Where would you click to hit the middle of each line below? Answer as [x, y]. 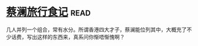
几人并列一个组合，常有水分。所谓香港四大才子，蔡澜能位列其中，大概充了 [96, 29]
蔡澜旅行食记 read [49, 12]
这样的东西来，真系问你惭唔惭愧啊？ [81, 37]
